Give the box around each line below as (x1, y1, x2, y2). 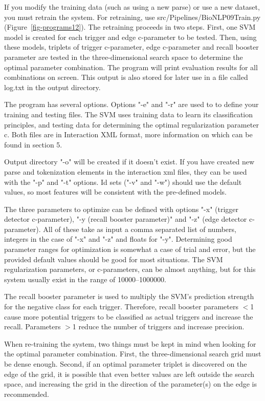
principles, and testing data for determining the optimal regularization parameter (4, 119, 259, 130)
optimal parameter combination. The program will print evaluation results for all (4, 61, 258, 72)
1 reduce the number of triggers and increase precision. (72, 321, 245, 332)
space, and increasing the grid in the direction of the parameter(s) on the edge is (4, 378, 257, 389)
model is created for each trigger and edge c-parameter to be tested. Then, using (4, 31, 257, 42)
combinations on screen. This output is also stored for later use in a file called (4, 72, 248, 82)
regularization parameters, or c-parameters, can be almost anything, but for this (4, 264, 256, 275)
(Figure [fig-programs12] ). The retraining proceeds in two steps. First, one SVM (4, 22, 256, 32)
